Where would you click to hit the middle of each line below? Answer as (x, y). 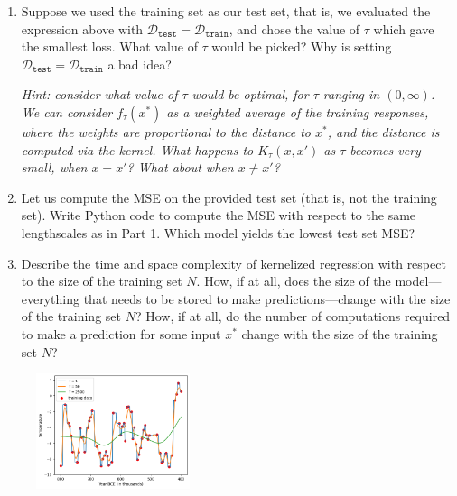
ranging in (351, 94)
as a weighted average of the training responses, (298, 111)
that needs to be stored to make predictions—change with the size (267, 298)
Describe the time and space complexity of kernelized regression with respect (233, 263)
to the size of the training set (102, 281)
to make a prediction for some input (121, 333)
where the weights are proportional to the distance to (166, 131)
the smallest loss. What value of (109, 46)
